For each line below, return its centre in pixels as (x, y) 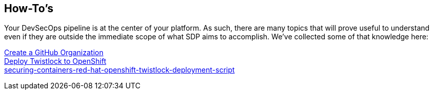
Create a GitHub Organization (54, 53)
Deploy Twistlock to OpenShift (55, 61)
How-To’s (29, 8)
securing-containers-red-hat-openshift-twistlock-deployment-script (120, 70)
